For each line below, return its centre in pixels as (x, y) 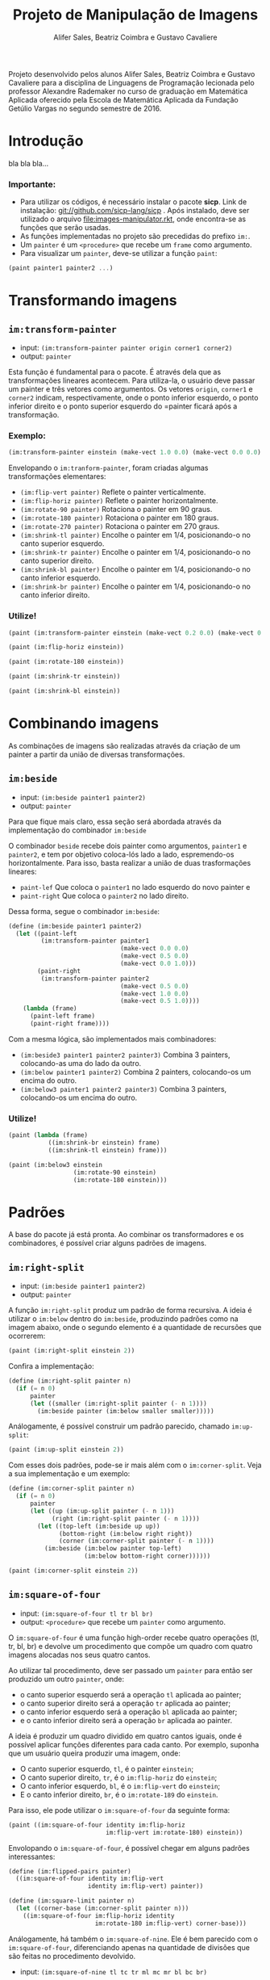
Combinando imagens (84, 724)
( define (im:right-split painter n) (70, 1381)
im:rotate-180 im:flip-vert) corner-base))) (171, 1923)
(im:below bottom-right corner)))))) (147, 1556)
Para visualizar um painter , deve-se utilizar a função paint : (118, 254)
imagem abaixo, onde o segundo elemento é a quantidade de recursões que (135, 1328)
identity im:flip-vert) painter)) (145, 1886)
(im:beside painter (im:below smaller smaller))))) (126, 1411)
